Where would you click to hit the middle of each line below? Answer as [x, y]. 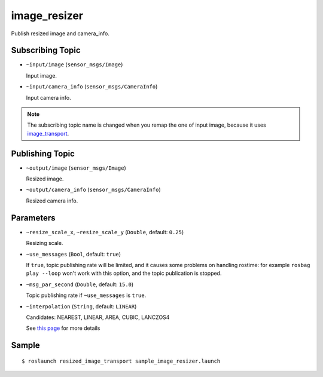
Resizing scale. [45, 243]
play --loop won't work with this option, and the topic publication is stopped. [124, 273]
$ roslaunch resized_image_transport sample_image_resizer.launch [121, 361]
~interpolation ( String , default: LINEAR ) [81, 306]
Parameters [33, 218]
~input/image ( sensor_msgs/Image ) [74, 65]
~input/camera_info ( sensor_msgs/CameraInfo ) [92, 87]
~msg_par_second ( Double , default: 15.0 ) [80, 284]
